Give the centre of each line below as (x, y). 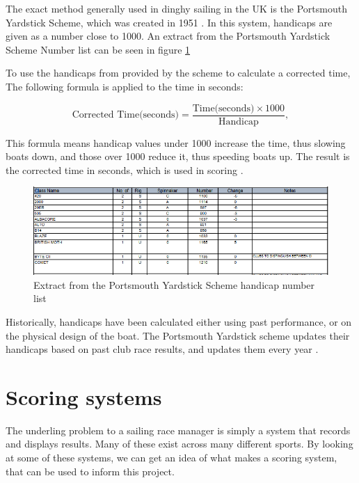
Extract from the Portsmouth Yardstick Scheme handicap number (174, 284)
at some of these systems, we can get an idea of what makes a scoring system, (171, 458)
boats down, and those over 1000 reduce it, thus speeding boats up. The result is (178, 156)
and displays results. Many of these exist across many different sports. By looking (179, 444)
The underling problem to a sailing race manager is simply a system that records (178, 430)
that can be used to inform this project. (90, 471)
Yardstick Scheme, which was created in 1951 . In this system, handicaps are (169, 22)
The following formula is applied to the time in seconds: (125, 86)
